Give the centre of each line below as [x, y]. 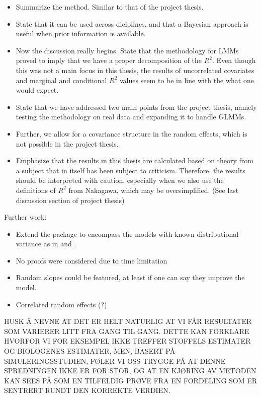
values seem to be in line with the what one [187, 80]
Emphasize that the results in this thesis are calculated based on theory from [135, 160]
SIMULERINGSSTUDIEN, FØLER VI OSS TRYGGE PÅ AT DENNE [115, 360]
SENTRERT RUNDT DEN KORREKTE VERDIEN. [87, 390]
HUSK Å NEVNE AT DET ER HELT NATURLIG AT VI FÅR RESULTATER [128, 321]
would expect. [37, 90]
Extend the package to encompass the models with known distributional [127, 234]
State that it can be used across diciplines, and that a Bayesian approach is [132, 23]
